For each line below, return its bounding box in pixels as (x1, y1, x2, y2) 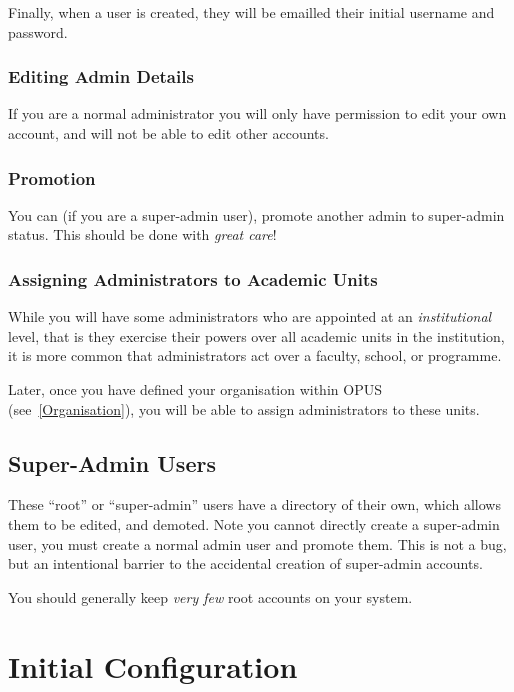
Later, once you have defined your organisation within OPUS (8, 379, 382, 399)
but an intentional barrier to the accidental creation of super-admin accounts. (8, 553, 483, 574)
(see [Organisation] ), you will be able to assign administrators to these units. (8, 398, 480, 419)
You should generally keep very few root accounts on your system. (8, 586, 413, 607)
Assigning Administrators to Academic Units (8, 266, 378, 291)
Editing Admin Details (8, 64, 194, 89)
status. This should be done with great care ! (8, 224, 277, 245)
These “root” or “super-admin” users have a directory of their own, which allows (8, 494, 501, 515)
